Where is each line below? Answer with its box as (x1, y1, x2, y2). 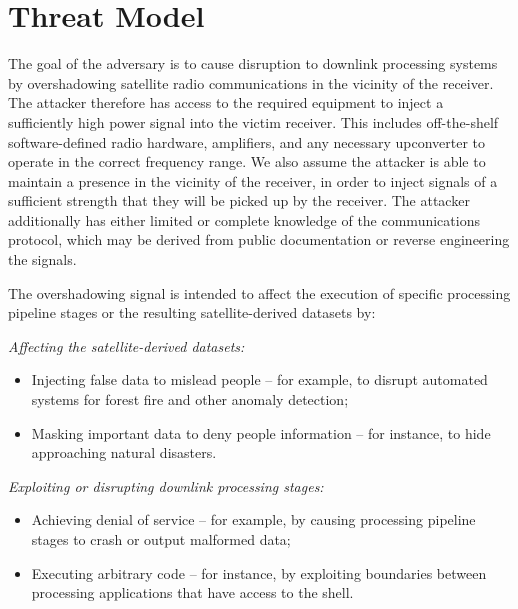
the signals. (8, 249, 77, 270)
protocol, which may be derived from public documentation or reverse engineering (8, 229, 510, 250)
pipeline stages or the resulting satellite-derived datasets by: (8, 302, 376, 323)
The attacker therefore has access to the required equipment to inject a (8, 92, 444, 113)
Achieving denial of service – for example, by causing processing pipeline (31, 509, 476, 530)
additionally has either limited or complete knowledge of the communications (8, 209, 480, 230)
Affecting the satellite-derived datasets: (8, 335, 245, 356)
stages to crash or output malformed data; (31, 529, 291, 549)
